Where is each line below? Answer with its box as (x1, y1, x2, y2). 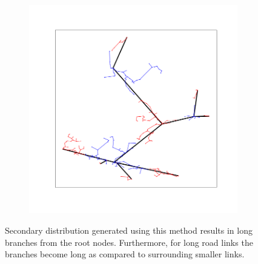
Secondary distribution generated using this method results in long (5, 224, 253, 237)
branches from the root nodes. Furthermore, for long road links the (5, 236, 253, 248)
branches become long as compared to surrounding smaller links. (5, 248, 245, 260)
